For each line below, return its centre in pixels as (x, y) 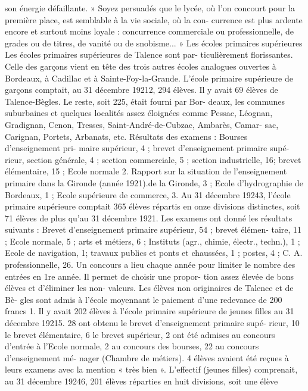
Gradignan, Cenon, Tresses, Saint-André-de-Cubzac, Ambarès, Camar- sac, (142, 124)
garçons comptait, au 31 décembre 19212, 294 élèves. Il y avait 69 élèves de (141, 90)
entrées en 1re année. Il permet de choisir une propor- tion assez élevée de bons (150, 276)
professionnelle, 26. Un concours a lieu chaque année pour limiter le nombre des (150, 265)
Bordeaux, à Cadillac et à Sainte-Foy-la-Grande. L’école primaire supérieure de (149, 78)
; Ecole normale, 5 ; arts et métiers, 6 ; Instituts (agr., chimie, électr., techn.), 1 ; (153, 241)
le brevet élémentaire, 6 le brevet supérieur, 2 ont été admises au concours (140, 334)
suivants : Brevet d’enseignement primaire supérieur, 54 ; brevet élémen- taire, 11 (153, 229)
